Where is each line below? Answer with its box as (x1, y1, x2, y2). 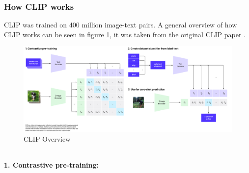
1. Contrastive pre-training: (4, 159, 99, 170)
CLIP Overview (24, 133, 71, 144)
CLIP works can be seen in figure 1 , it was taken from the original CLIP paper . (4, 29, 246, 39)
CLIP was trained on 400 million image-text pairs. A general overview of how (4, 20, 237, 30)
